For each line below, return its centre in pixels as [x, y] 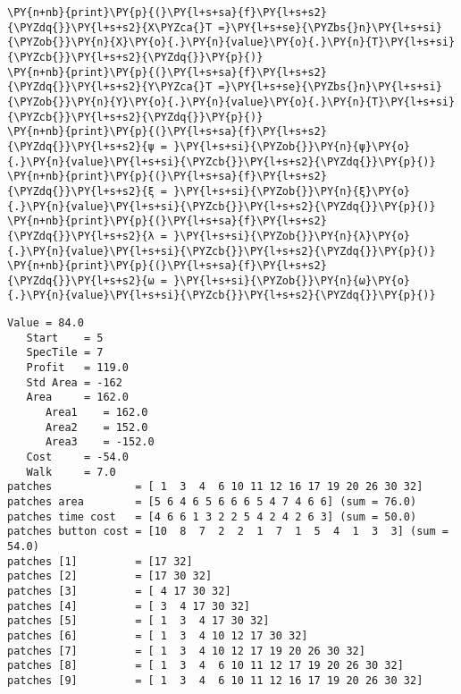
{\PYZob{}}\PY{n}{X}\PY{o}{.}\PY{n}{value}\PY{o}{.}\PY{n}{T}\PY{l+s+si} [231, 42]
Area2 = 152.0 [96, 427]
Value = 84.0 [46, 323]
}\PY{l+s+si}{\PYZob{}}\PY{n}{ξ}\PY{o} [292, 191]
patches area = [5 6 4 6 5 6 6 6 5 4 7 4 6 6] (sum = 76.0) [212, 502]
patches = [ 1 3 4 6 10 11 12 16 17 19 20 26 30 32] [215, 487]
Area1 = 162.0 [96, 413]
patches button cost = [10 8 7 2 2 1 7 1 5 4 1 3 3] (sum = [228, 532]
